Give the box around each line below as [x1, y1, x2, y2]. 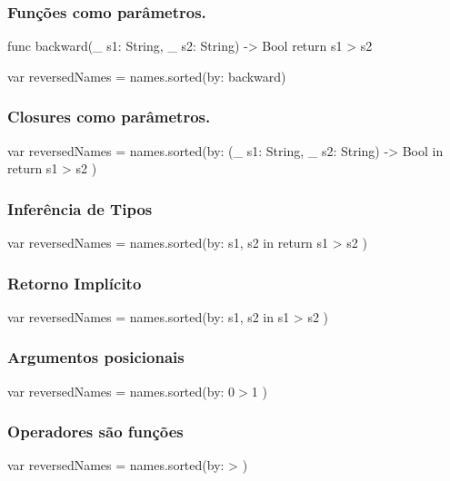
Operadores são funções [7, 420, 184, 443]
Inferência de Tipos [7, 197, 153, 220]
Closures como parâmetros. [7, 105, 211, 128]
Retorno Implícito [7, 271, 142, 294]
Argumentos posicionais [7, 346, 185, 368]
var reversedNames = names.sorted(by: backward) [7, 66, 286, 85]
